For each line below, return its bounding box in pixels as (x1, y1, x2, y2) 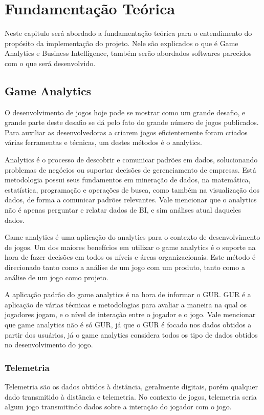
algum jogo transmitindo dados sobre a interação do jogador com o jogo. (5, 401, 232, 412)
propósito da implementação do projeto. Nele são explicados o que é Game (5, 37, 238, 48)
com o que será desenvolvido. (5, 57, 96, 68)
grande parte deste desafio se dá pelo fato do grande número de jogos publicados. (5, 117, 259, 128)
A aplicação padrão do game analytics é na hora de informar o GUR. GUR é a (5, 289, 251, 300)
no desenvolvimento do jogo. (5, 339, 93, 350)
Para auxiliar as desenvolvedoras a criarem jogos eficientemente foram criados (5, 127, 248, 137)
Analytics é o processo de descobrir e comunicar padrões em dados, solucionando (5, 154, 258, 165)
